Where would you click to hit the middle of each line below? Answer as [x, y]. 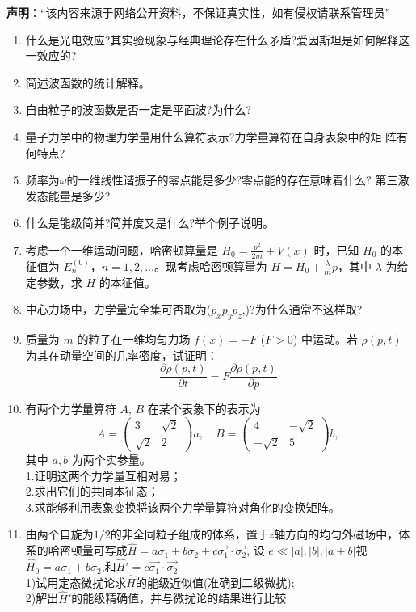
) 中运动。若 [325, 338]
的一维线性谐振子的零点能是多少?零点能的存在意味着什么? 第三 [232, 180]
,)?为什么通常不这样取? [302, 309]
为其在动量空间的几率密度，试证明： [122, 355]
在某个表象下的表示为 [204, 409]
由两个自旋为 [59, 534]
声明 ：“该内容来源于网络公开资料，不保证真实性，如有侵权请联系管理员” [199, 12]
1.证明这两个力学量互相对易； [103, 475]
